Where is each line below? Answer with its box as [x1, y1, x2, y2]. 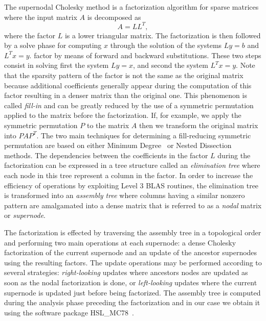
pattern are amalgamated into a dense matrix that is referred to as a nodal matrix [4, 200, 262, 210]
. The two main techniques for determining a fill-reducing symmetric [36, 130, 251, 140]
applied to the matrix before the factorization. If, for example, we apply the [4, 110, 241, 120]
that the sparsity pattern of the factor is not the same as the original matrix [4, 70, 243, 81]
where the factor [4, 30, 56, 40]
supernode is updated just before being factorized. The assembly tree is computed [4, 287, 261, 298]
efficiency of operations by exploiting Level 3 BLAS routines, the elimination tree [4, 180, 259, 190]
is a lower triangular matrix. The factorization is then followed [64, 30, 261, 40]
